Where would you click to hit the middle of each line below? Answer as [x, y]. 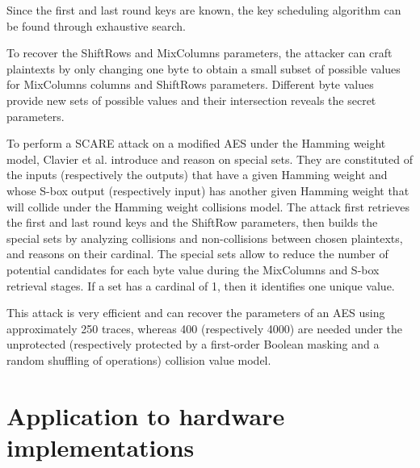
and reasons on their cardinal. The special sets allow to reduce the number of [197, 254]
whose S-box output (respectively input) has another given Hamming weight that [208, 190]
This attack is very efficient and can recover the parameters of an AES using [196, 313]
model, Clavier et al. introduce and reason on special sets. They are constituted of [210, 159]
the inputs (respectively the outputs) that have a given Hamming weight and [197, 175]
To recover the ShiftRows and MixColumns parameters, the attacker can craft [199, 53]
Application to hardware [146, 415]
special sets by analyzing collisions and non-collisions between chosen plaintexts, [205, 238]
